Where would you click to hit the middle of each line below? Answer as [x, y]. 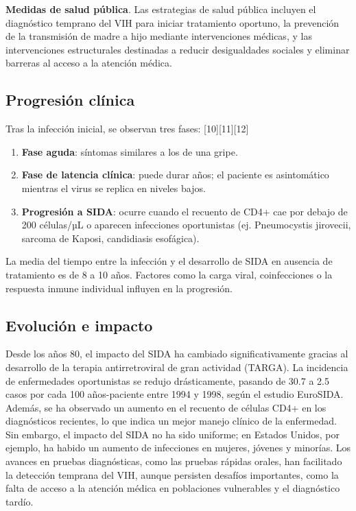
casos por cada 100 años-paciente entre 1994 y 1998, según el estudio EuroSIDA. [175, 394]
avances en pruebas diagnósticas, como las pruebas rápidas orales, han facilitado [174, 461]
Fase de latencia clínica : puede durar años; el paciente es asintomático [175, 175]
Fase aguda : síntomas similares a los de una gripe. [130, 151]
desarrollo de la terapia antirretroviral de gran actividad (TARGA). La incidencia [177, 367]
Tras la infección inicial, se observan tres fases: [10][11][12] [127, 129]
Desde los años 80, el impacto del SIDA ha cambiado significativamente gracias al [177, 354]
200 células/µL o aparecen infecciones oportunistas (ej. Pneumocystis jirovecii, [186, 225]
